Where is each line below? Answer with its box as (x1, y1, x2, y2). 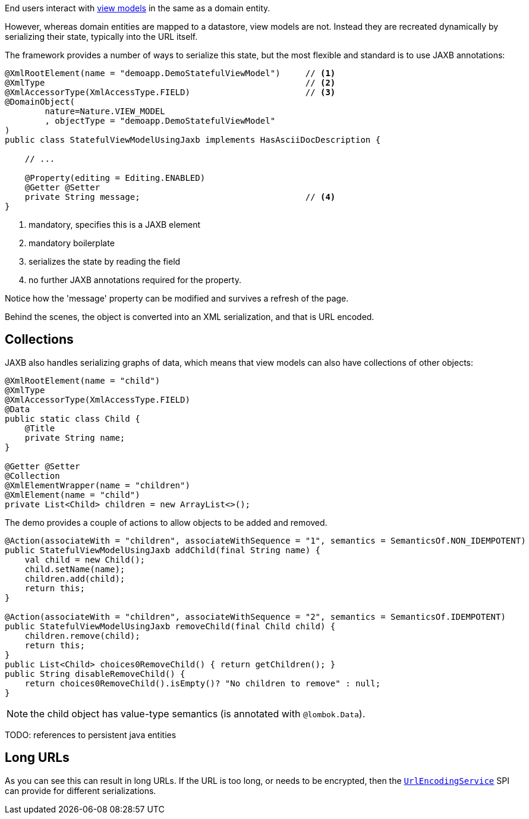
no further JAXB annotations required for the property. (29, 275, 241, 285)
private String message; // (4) (24, 192, 336, 202)
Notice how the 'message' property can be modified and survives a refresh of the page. (5, 293, 349, 303)
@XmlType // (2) (5, 78, 336, 87)
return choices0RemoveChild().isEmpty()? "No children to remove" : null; (24, 678, 381, 688)
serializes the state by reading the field (29, 256, 181, 266)
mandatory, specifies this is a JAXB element (29, 219, 201, 230)
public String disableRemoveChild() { (5, 669, 185, 679)
